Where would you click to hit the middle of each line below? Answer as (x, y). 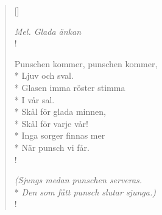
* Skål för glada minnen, (60, 111)
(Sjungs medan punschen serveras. (78, 180)
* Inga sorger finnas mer (60, 135)
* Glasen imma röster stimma (70, 87)
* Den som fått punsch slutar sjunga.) (85, 191)
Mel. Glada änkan (48, 31)
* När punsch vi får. (52, 147)
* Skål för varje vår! (51, 123)
